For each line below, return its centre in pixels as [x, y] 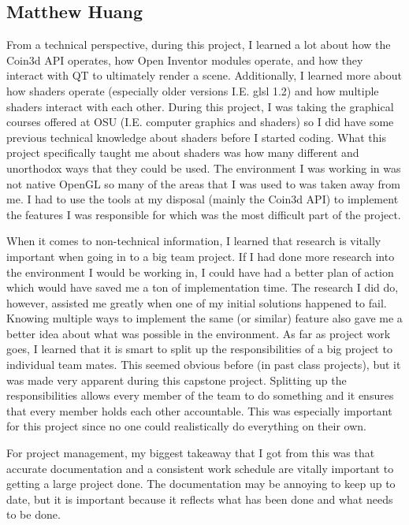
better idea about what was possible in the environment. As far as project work [199, 333]
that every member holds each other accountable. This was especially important [199, 410]
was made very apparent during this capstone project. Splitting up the [177, 380]
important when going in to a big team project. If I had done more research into [201, 256]
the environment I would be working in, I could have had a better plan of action [200, 272]
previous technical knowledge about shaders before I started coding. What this [197, 137]
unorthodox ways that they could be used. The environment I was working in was [204, 168]
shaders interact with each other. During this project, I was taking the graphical [200, 106]
